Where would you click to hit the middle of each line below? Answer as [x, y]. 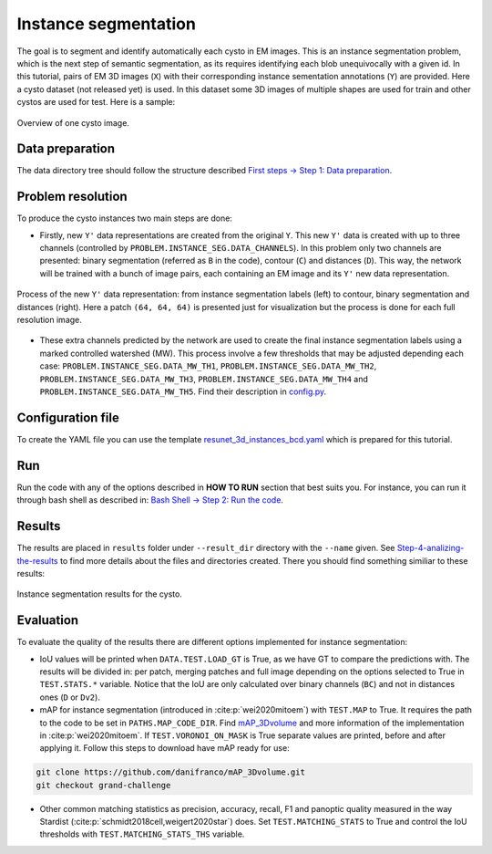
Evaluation [48, 620]
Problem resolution [72, 197]
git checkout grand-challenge [103, 785]
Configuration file [68, 417]
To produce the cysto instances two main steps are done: [124, 218]
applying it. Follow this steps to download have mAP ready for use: [165, 748]
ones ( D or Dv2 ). [70, 697]
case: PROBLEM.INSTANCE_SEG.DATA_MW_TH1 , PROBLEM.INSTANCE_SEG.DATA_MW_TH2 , [208, 366]
